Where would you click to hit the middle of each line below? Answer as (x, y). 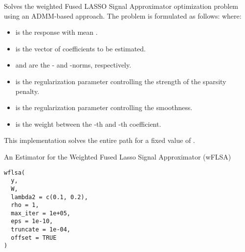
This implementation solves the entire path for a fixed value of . (100, 140)
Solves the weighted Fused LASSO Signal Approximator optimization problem (121, 6)
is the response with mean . (56, 32)
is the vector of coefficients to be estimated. (81, 48)
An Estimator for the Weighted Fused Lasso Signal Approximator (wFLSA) (118, 156)
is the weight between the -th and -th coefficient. (88, 124)
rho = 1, (25, 205)
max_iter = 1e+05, (41, 213)
